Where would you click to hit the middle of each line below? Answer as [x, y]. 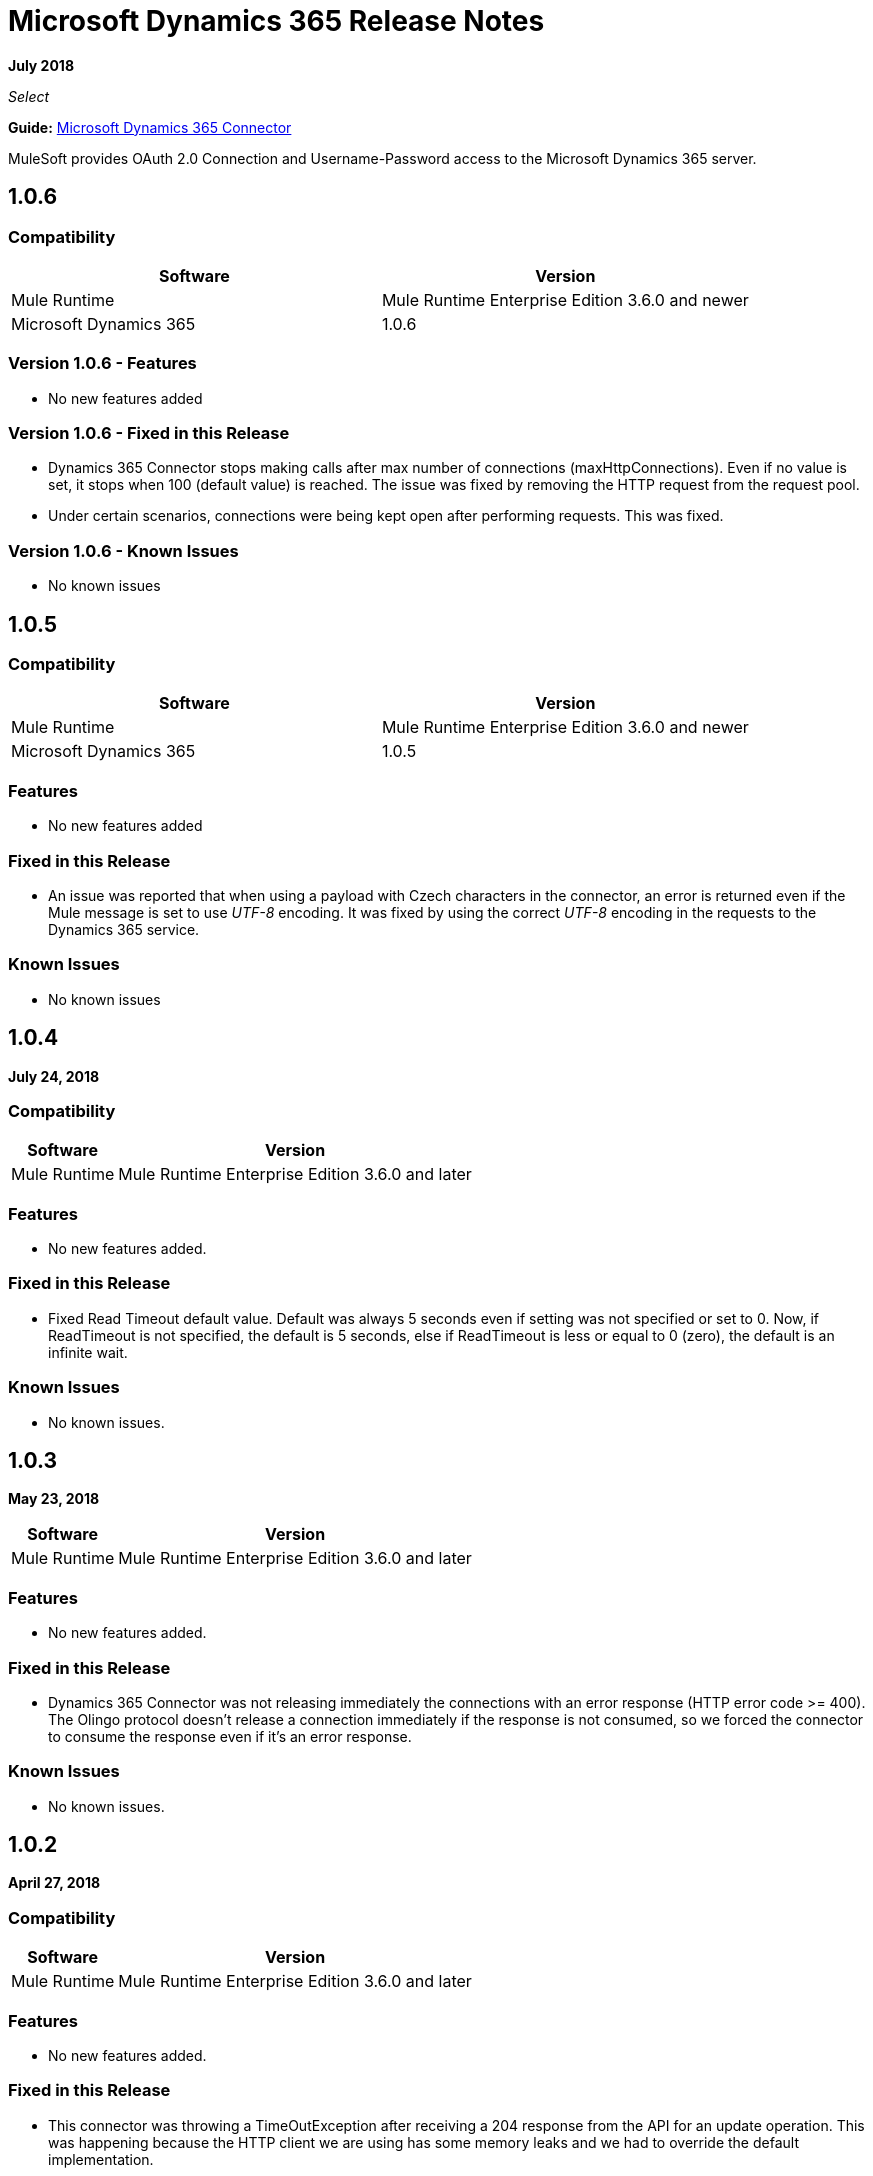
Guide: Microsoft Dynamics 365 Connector [150, 127]
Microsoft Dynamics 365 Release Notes [276, 21]
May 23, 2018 [54, 1499]
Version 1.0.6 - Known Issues [123, 550]
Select [29, 96]
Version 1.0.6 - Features [102, 363]
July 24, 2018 [54, 1076]
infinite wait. [88, 1352]
